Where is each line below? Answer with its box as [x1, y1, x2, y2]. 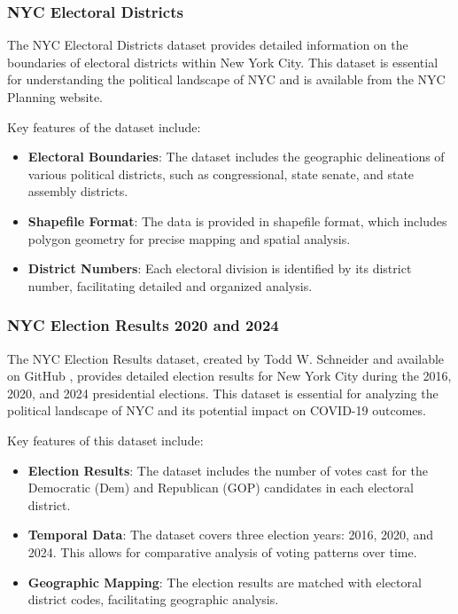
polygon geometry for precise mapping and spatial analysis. [27, 229, 351, 248]
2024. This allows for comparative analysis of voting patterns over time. [27, 542, 417, 561]
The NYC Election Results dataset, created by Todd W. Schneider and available [7, 349, 445, 367]
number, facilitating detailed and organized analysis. [27, 276, 313, 295]
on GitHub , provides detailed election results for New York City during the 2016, [7, 366, 452, 385]
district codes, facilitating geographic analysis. [27, 590, 279, 609]
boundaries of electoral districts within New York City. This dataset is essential [7, 52, 439, 71]
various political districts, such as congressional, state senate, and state [27, 164, 415, 183]
